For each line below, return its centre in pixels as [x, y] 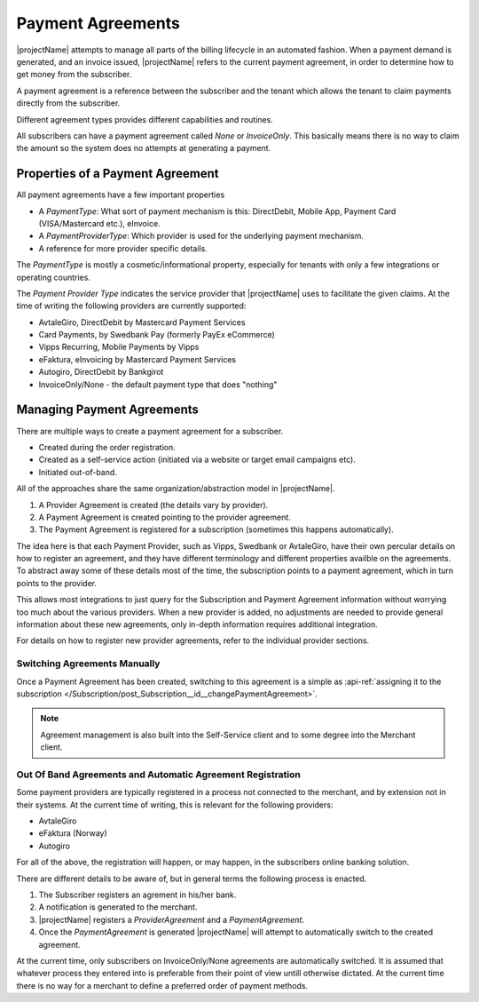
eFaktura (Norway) [73, 833]
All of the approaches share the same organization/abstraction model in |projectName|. [176, 489]
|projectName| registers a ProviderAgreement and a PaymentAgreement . [172, 919]
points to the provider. [57, 583]
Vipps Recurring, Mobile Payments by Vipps [119, 347]
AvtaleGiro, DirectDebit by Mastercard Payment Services [142, 322]
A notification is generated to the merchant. [118, 907]
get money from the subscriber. [74, 75]
